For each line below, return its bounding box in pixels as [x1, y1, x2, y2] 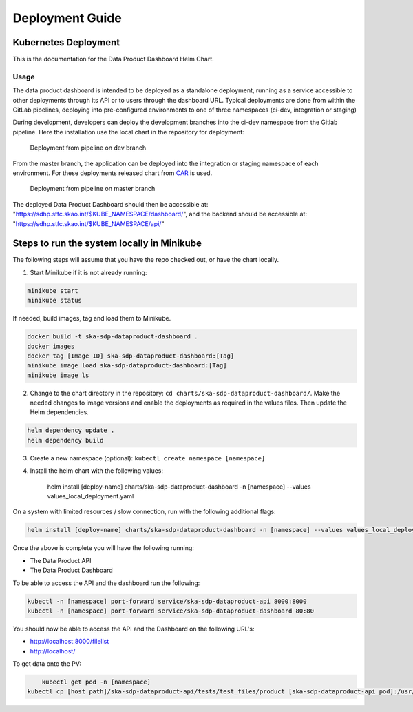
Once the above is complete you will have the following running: [12, 544, 194, 552]
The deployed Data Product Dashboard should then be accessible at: [12, 200, 209, 208]
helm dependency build [27, 436, 104, 444]
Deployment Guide [12, 10, 122, 26]
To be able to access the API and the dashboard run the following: [12, 579, 200, 587]
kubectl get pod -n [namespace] [41, 678, 151, 686]
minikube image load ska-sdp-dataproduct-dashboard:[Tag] [27, 362, 227, 369]
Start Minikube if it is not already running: [30, 268, 147, 276]
